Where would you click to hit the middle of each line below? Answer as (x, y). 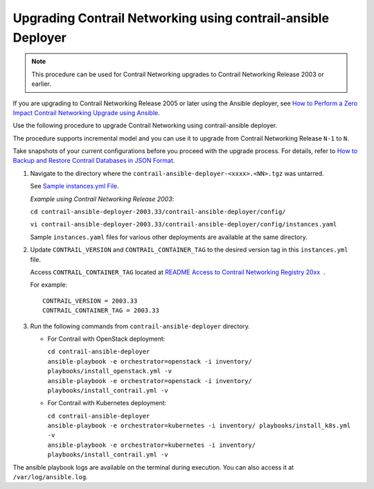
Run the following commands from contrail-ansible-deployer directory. (140, 326)
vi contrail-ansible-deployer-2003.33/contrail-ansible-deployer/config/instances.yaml (184, 224)
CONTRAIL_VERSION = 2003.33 (90, 301)
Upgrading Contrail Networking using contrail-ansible (171, 18)
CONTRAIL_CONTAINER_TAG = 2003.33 (101, 311)
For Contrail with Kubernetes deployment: (107, 403)
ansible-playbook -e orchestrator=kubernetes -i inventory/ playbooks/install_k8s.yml (199, 426)
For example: (49, 285)
